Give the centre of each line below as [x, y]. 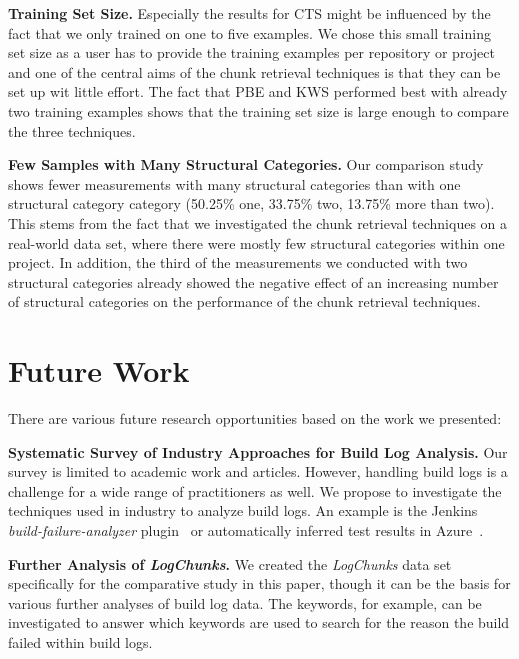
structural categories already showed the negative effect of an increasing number [253, 281]
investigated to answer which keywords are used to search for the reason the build [259, 622]
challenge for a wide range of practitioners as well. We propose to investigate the [255, 490]
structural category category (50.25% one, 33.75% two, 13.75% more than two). [251, 203]
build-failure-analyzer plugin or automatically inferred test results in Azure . [246, 530]
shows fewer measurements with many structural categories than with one [234, 183]
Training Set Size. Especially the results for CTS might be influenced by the [249, 13]
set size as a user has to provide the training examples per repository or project [251, 52]
